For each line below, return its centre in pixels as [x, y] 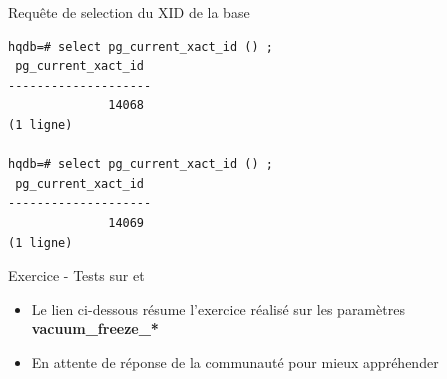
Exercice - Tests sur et [76, 275]
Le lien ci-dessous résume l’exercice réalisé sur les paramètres [218, 308]
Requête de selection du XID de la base [129, 12]
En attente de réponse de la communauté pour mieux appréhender [235, 361]
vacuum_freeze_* [95, 328]
